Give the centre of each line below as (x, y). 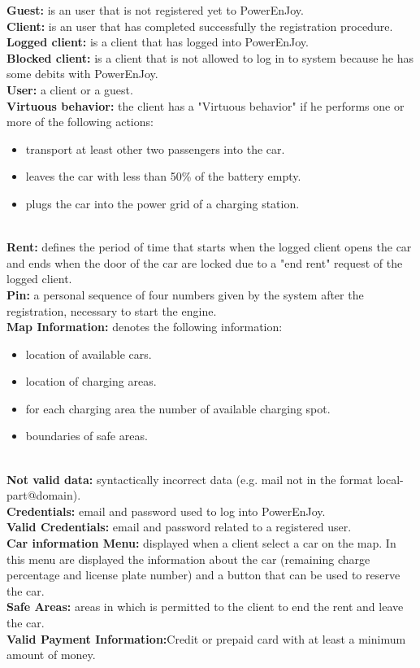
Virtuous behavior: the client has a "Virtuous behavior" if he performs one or (206, 105)
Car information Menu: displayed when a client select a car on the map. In (201, 543)
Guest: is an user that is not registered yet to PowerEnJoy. (155, 10)
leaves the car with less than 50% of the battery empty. (163, 176)
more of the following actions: (80, 122)
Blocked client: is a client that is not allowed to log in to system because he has (210, 57)
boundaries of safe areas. (87, 436)
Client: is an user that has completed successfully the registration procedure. (200, 26)
